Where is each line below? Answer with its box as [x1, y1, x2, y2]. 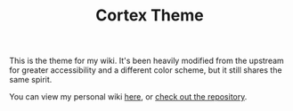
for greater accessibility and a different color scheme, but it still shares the [9, 65, 282, 75]
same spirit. [9, 75, 53, 85]
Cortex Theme [95, 5, 204, 26]
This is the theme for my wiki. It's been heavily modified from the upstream [9, 55, 285, 67]
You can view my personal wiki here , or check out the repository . [9, 91, 248, 102]
